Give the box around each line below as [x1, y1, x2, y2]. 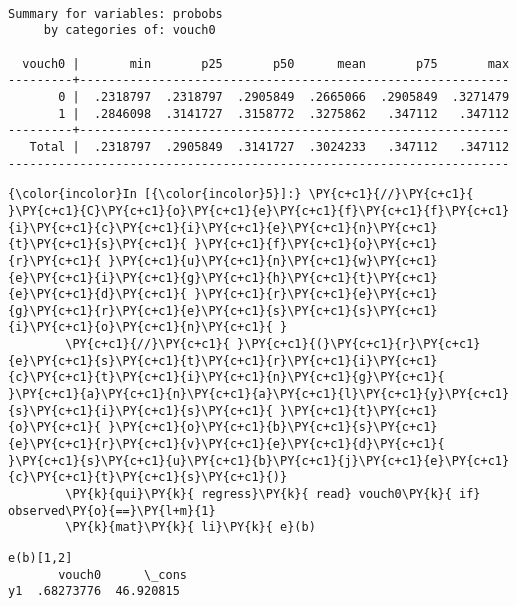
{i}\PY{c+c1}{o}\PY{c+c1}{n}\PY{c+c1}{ [8, 320, 273, 335]
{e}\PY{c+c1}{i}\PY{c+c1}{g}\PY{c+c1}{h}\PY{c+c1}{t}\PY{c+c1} [8, 270, 438, 285]
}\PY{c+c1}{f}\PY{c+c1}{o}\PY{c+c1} [194, 237, 438, 252]
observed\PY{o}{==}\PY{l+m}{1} [8, 503, 216, 518]
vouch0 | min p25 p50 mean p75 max [22, 56, 510, 71]
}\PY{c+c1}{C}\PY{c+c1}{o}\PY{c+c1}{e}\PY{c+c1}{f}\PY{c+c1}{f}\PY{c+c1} [8, 203, 510, 218]
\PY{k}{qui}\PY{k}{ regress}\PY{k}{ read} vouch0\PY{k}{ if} [65, 487, 481, 502]
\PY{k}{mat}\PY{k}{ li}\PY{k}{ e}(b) [65, 520, 316, 535]
